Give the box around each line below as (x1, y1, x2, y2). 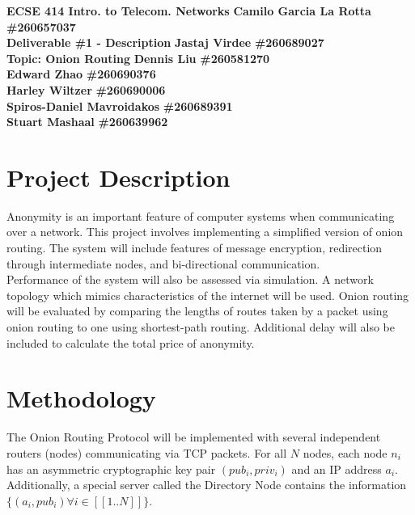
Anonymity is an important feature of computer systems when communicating (6, 207, 395, 224)
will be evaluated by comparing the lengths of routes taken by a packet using (6, 302, 388, 319)
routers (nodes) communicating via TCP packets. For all (6, 444, 287, 461)
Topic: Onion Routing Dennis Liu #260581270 (6, 49, 270, 66)
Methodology (6, 382, 156, 415)
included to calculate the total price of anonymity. (6, 334, 255, 351)
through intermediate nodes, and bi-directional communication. (6, 255, 320, 272)
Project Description (6, 160, 231, 193)
